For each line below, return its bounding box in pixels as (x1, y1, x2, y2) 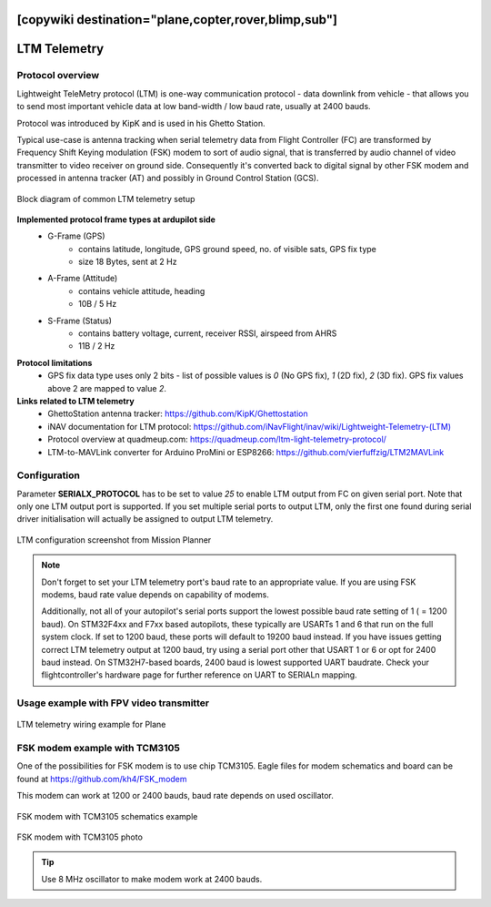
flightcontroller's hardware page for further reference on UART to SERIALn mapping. (41, 669, 358, 680)
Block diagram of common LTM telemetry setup (16, 193, 195, 204)
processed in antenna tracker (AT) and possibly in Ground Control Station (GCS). (16, 173, 319, 184)
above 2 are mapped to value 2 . (47, 382, 167, 393)
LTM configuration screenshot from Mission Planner (16, 534, 212, 545)
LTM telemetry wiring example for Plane (16, 719, 166, 730)
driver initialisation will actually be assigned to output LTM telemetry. (16, 514, 274, 525)
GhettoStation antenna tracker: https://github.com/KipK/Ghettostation (47, 408, 308, 419)
